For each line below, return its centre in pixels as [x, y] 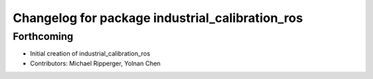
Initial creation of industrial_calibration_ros [90, 54]
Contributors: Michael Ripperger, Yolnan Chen [95, 63]
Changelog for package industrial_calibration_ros [158, 18]
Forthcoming [43, 36]
